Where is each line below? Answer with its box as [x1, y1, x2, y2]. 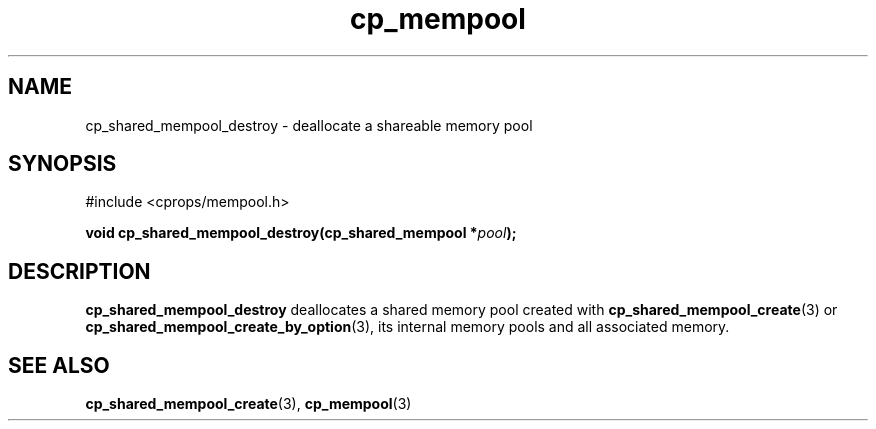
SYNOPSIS [8, 151, 117, 177]
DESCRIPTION [8, 258, 151, 284]
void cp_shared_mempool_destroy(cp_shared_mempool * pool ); [85, 224, 517, 242]
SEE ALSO [8, 352, 110, 378]
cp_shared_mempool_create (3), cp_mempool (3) [85, 395, 412, 413]
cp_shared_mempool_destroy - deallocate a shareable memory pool [85, 116, 533, 134]
